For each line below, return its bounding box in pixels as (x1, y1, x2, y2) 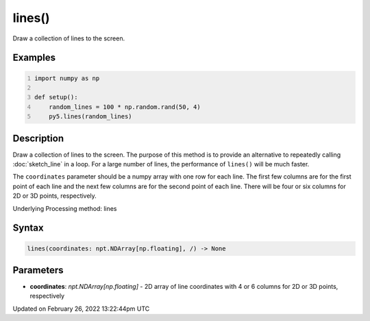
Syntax (12, 222, 44, 234)
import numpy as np (34, 74, 100, 82)
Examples (12, 52, 56, 64)
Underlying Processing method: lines (12, 204, 117, 212)
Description (12, 132, 64, 144)
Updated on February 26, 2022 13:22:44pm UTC (12, 305, 150, 313)
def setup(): (34, 93, 78, 101)
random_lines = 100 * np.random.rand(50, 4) (49, 103, 201, 111)
